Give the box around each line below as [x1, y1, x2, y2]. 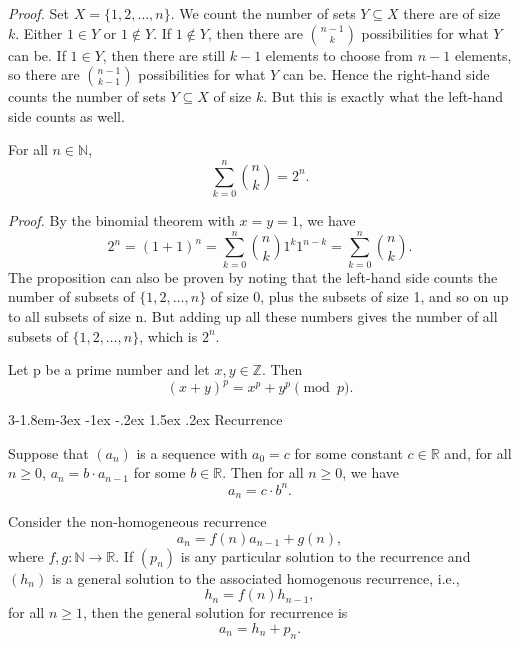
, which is [139, 325, 198, 346]
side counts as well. [8, 105, 125, 126]
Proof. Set [8, 3, 69, 23]
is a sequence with [136, 442, 248, 463]
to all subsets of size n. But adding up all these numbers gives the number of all [8, 306, 498, 326]
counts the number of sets [8, 86, 166, 107]
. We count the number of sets [170, 3, 356, 23]
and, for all [444, 442, 512, 463]
